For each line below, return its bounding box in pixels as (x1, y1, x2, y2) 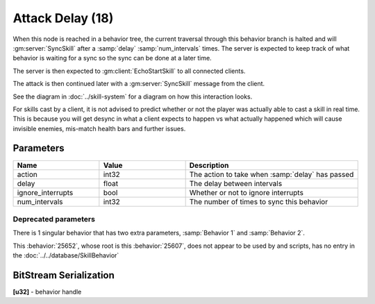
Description (189, 160, 229, 170)
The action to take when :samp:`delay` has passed (189, 169, 354, 179)
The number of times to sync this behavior (189, 196, 328, 206)
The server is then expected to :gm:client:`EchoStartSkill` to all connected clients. (12, 67, 246, 75)
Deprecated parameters (12, 214, 95, 223)
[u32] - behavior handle (12, 288, 82, 296)
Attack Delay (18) (12, 10, 114, 26)
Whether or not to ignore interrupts (189, 187, 303, 197)
